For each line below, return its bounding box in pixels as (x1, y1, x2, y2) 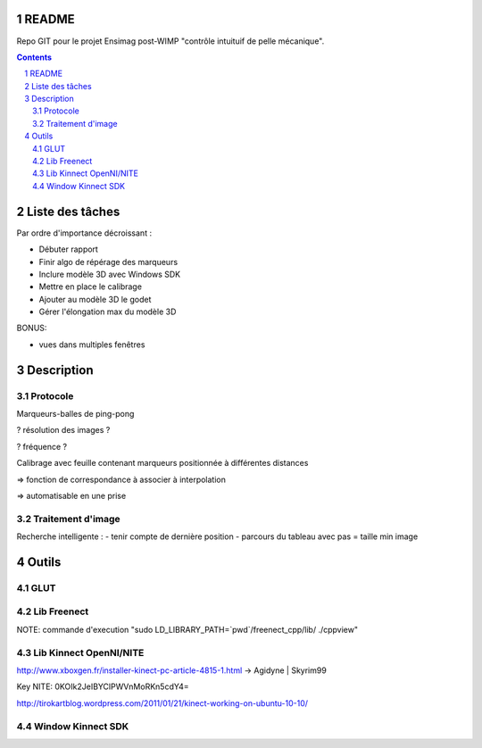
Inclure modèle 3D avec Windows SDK (38, 269, 181, 279)
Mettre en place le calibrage (38, 281, 143, 292)
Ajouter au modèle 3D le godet (38, 294, 152, 304)
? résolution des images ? (16, 425, 111, 436)
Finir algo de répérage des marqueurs (38, 256, 179, 267)
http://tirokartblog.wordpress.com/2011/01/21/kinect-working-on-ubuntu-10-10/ (16, 697, 308, 709)
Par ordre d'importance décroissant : (16, 228, 152, 238)
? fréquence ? (16, 441, 68, 452)
